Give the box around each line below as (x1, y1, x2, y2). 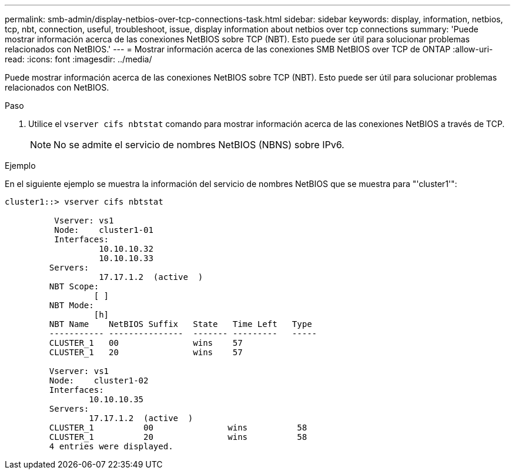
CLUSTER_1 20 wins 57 (49, 348, 243, 357)
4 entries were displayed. (49, 442, 173, 451)
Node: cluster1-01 (54, 225, 153, 235)
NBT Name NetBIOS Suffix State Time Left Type (49, 319, 312, 329)
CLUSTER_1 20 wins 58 (49, 432, 307, 442)
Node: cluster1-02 (49, 376, 149, 385)
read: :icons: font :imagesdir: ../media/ (5, 54, 152, 64)
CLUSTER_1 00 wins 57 (49, 338, 243, 348)
